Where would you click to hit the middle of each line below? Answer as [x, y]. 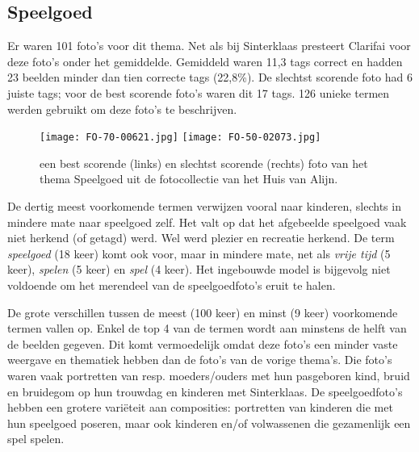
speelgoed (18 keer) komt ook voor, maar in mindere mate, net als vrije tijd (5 [199, 253]
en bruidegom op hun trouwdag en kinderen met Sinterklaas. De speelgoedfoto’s [205, 391]
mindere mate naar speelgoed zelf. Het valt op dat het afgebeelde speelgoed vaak [207, 222]
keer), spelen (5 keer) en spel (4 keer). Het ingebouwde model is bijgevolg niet [199, 269]
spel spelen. [36, 439]
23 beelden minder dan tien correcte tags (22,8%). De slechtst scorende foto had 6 [210, 77]
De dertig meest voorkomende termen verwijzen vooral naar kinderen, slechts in [204, 206]
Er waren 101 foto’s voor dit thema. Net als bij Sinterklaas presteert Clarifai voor [209, 46]
